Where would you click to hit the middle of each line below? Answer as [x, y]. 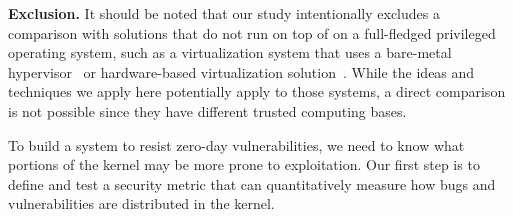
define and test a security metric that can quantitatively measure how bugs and [252, 183]
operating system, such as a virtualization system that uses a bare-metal [230, 52]
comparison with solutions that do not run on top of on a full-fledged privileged [252, 32]
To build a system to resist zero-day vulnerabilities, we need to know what [236, 144]
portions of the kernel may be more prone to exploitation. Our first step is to [244, 164]
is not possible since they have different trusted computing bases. [207, 110]
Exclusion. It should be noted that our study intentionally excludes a [224, 13]
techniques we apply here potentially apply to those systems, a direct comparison [257, 91]
